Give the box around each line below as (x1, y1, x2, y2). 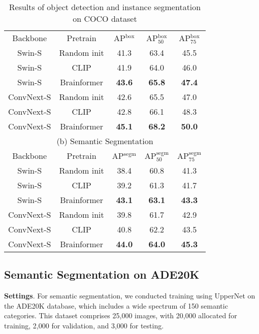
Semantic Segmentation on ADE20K (4, 266, 200, 282)
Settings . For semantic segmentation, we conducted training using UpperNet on (4, 290, 255, 301)
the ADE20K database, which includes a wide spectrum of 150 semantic (4, 300, 228, 311)
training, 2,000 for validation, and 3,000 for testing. (4, 320, 164, 331)
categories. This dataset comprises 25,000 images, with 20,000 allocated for (4, 310, 237, 321)
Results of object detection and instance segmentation (9, 1, 201, 13)
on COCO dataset (73, 13, 137, 24)
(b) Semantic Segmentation (56, 135, 153, 147)
